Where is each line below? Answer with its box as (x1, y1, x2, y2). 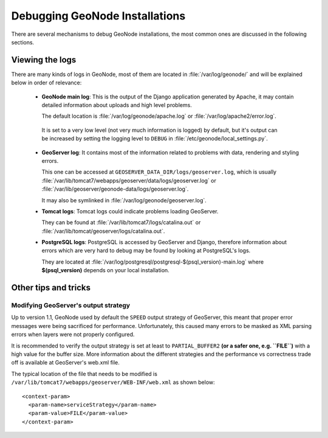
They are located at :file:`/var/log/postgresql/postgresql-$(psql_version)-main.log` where (41, 258, 264, 265)
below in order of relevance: (11, 79, 82, 86)
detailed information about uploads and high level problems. (41, 101, 193, 109)
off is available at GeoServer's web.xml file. (11, 359, 120, 366)
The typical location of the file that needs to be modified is (11, 370, 158, 377)
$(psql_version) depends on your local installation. (41, 267, 169, 274)
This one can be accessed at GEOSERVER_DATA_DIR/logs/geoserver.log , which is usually (41, 168, 276, 176)
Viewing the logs (11, 55, 77, 65)
